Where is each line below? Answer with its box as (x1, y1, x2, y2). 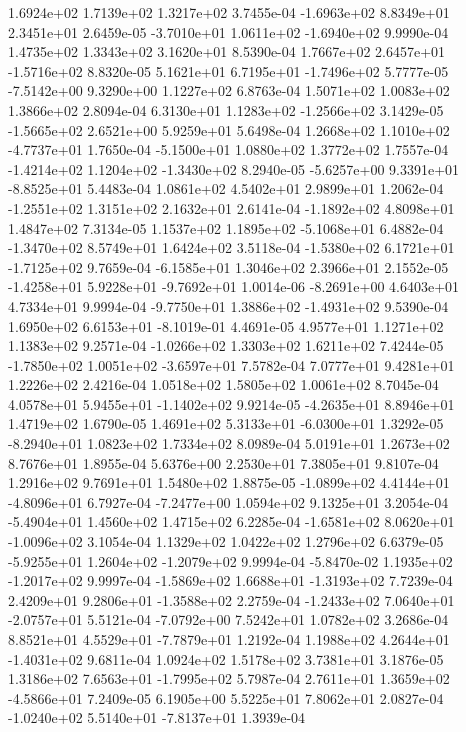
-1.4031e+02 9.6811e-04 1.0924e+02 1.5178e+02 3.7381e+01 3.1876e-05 (8, 648, 444, 669)
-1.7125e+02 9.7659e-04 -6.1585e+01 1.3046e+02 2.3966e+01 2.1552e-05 (8, 256, 449, 277)
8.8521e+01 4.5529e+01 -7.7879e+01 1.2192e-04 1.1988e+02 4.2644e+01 (8, 629, 450, 649)
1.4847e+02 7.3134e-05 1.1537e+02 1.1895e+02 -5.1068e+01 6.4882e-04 (8, 217, 444, 238)
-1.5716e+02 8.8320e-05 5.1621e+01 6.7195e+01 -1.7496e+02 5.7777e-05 (8, 60, 449, 81)
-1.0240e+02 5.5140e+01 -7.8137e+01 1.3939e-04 (8, 707, 306, 728)
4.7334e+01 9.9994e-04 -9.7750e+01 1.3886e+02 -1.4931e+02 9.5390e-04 (8, 295, 449, 316)
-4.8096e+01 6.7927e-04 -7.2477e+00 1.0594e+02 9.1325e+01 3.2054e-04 (8, 491, 449, 512)
